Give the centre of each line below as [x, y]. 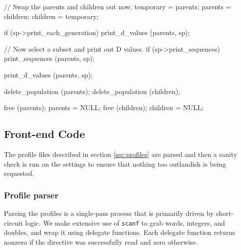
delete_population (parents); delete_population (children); [92, 91]
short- [225, 213]
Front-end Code [45, 134]
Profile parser [31, 195]
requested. [19, 173]
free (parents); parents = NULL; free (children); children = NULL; [104, 107]
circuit [13, 222]
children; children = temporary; [51, 16]
